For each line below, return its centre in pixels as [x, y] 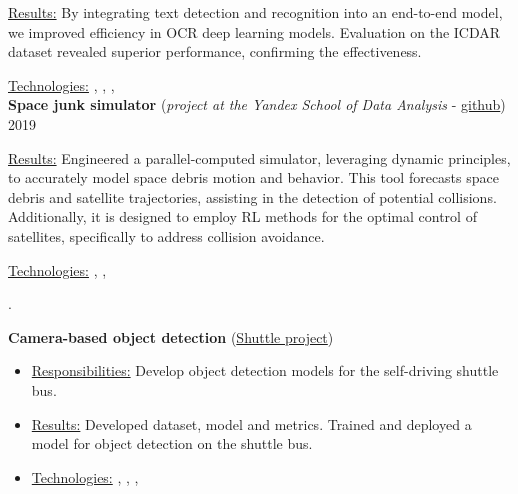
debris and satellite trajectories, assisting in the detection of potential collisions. [252, 196]
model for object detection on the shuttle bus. [172, 443]
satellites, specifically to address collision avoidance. [166, 235]
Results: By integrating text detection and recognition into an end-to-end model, [255, 12]
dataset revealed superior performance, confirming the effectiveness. [215, 51]
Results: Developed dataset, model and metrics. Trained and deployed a [251, 423]
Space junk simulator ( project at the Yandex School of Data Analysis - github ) [257, 104]
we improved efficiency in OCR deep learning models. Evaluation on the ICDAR [254, 31]
